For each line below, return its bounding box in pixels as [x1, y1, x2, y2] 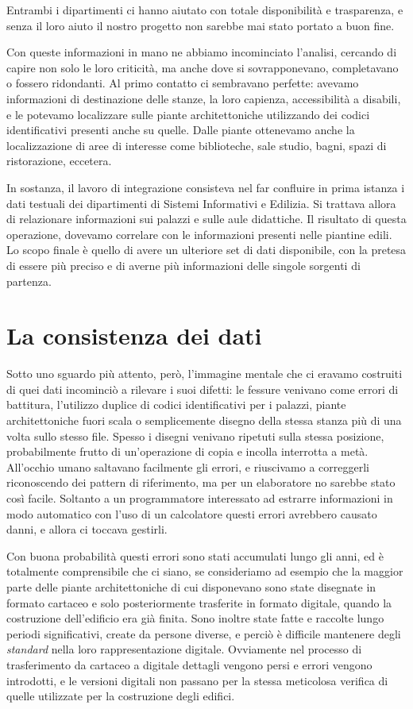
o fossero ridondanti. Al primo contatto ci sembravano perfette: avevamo [6, 75, 359, 91]
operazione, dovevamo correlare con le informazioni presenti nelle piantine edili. [6, 225, 392, 242]
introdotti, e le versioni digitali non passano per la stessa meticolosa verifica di [6, 672, 388, 688]
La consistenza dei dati [6, 319, 262, 352]
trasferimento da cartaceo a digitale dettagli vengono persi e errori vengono [6, 656, 372, 672]
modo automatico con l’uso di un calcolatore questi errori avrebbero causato [6, 505, 377, 522]
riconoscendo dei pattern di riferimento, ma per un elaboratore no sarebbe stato [6, 474, 396, 491]
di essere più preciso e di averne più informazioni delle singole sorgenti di [6, 256, 361, 273]
